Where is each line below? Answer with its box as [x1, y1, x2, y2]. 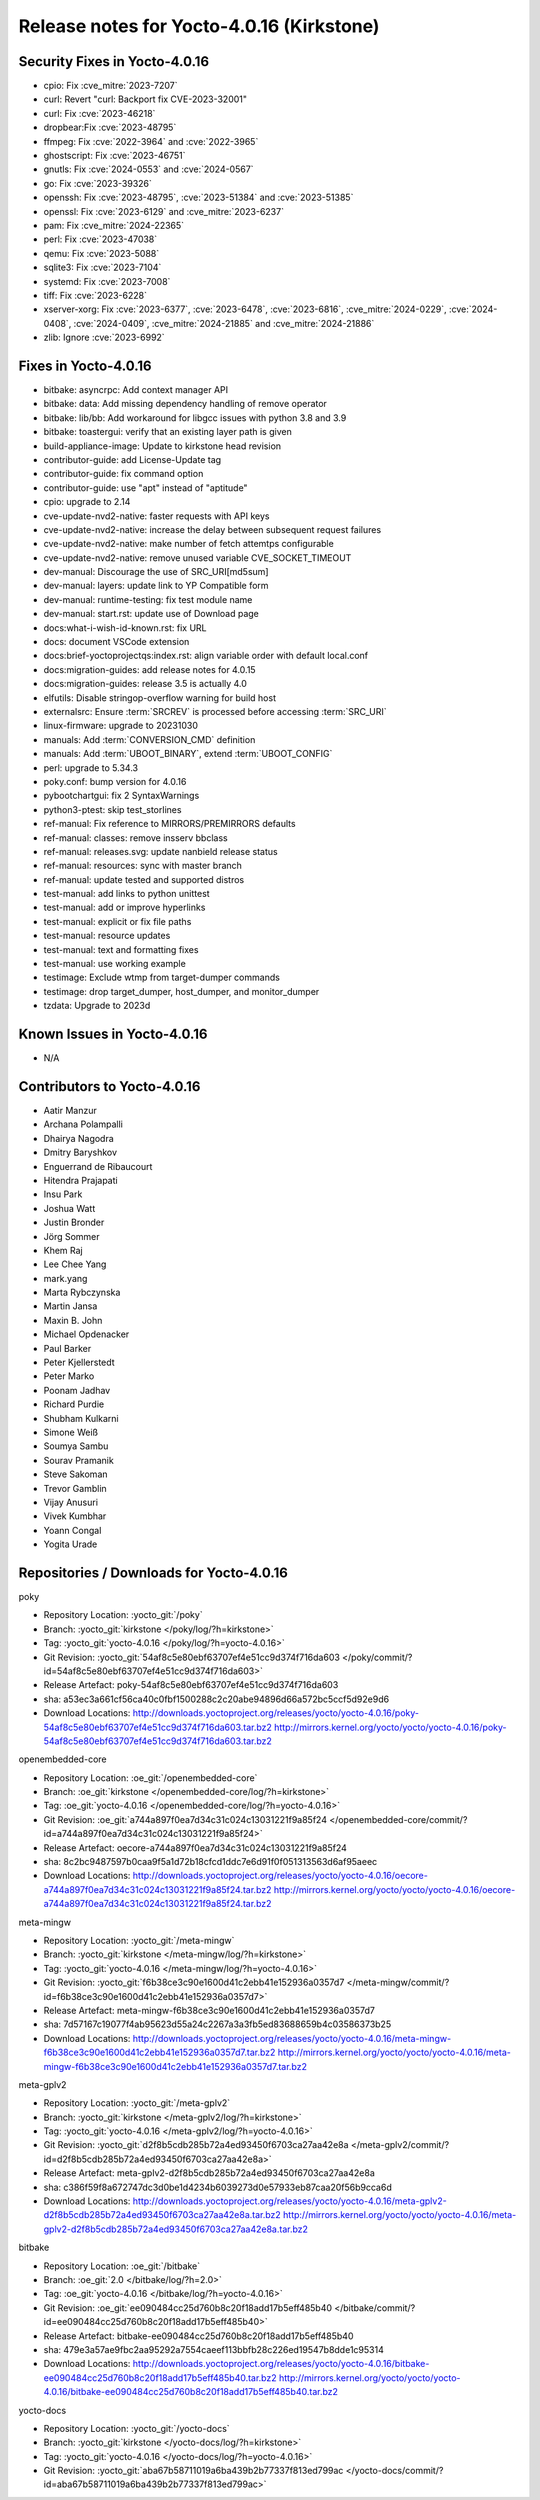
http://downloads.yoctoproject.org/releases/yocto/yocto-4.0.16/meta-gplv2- [132, 2195, 447, 2207]
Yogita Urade [43, 1538, 98, 1550]
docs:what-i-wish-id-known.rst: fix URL [43, 621, 207, 634]
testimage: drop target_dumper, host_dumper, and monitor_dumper [43, 985, 320, 997]
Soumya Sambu [43, 1440, 109, 1452]
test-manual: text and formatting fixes [43, 943, 199, 955]
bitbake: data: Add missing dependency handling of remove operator [43, 398, 327, 410]
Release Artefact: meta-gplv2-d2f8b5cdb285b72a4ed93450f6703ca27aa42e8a [43, 2167, 375, 2179]
